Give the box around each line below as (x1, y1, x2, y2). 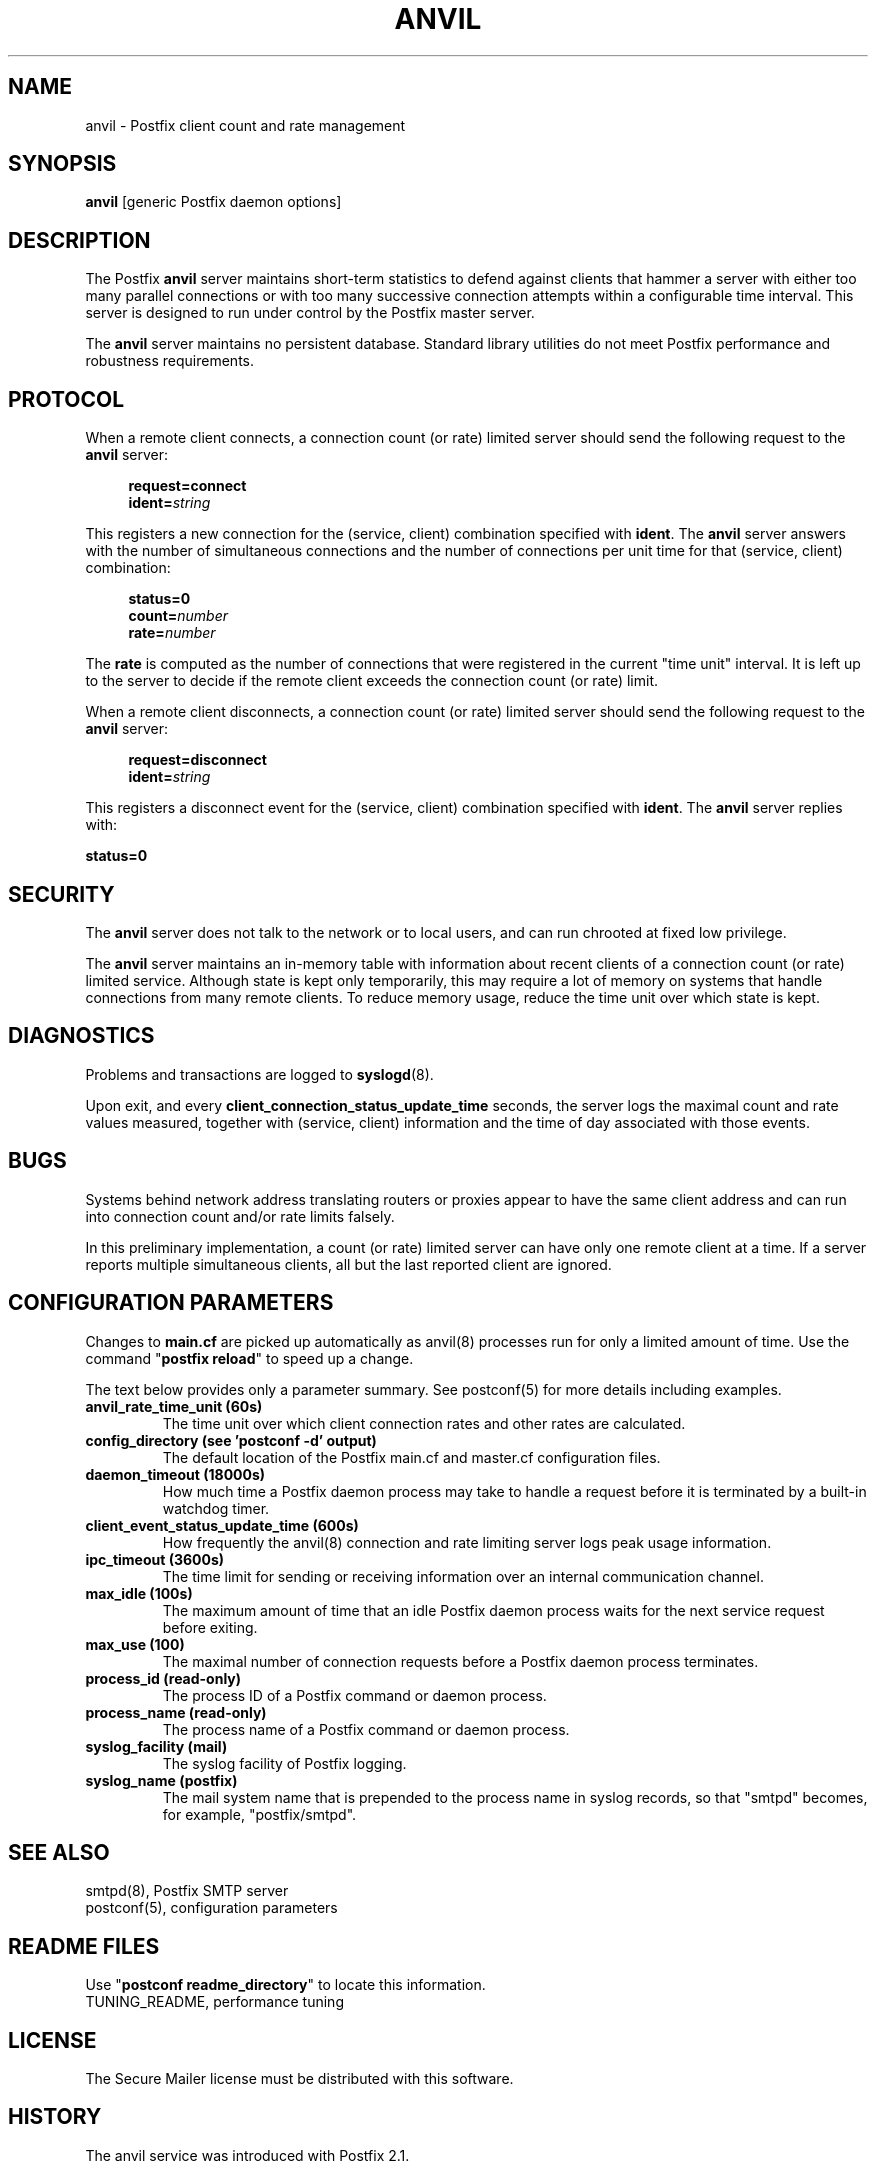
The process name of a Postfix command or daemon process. (162, 1720, 570, 1738)
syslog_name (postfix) (85, 1771, 238, 1789)
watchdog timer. (162, 1499, 270, 1517)
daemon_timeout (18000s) (85, 1465, 266, 1483)
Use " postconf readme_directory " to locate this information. (85, 1976, 486, 1994)
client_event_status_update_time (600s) (85, 1516, 359, 1534)
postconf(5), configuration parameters (85, 1899, 338, 1917)
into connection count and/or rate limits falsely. (85, 1207, 395, 1225)
